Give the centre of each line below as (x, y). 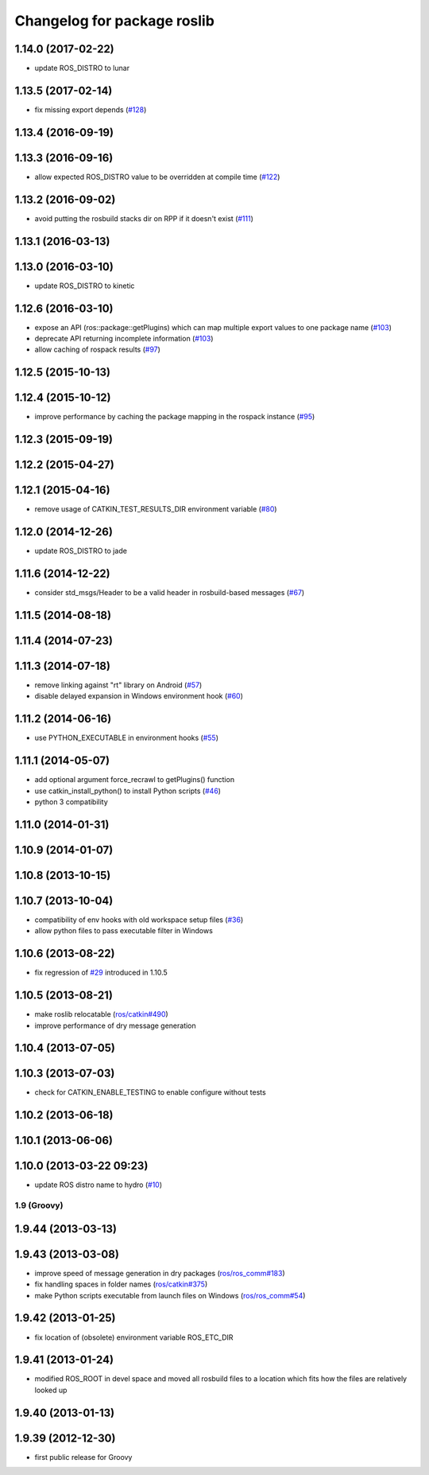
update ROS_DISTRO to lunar (82, 68)
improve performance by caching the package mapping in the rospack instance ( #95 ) (175, 417)
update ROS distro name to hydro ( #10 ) (99, 1185)
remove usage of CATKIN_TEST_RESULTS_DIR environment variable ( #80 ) (156, 509)
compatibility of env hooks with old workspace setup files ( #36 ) (139, 920)
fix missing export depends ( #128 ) (91, 109)
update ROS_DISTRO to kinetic (85, 286)
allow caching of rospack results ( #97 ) (97, 349)
